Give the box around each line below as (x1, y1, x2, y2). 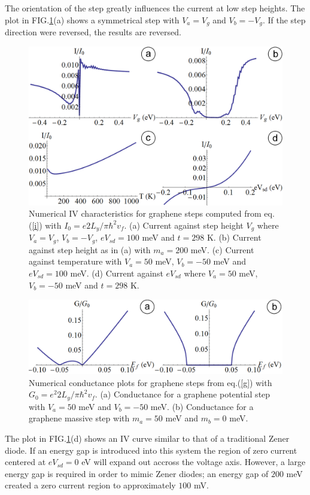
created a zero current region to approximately (5, 479, 176, 491)
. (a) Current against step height (124, 218, 244, 231)
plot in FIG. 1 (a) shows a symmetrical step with (5, 13, 180, 26)
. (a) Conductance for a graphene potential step (95, 388, 271, 400)
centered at (5, 455, 46, 468)
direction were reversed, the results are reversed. (5, 26, 181, 38)
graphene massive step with (29, 412, 130, 424)
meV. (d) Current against (70, 266, 163, 279)
